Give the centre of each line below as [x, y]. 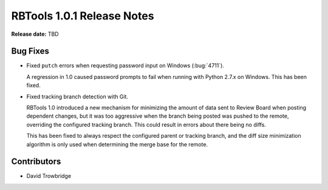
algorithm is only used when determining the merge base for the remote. [117, 144]
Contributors [36, 162]
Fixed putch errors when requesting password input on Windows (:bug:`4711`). [125, 66]
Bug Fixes [30, 51]
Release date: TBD [35, 34]
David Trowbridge [49, 176]
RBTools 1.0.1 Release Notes [83, 16]
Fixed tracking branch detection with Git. [77, 97]
